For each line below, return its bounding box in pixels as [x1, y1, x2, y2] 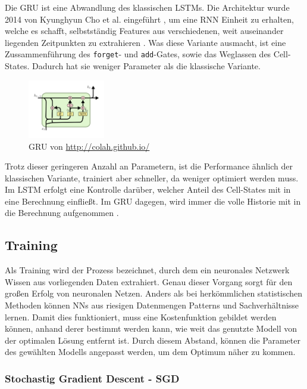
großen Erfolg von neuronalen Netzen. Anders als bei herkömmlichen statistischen [5, 287, 303, 300]
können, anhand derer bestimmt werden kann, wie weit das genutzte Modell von [5, 322, 297, 335]
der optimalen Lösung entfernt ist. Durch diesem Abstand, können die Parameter [5, 334, 300, 346]
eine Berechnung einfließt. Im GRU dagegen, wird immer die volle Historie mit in [5, 194, 301, 207]
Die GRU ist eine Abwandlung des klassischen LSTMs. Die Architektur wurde [5, 1, 290, 13]
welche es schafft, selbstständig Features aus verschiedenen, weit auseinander [5, 24, 284, 37]
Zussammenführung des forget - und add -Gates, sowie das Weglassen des [5, 48, 271, 60]
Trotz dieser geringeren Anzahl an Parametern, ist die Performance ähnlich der [5, 160, 293, 172]
